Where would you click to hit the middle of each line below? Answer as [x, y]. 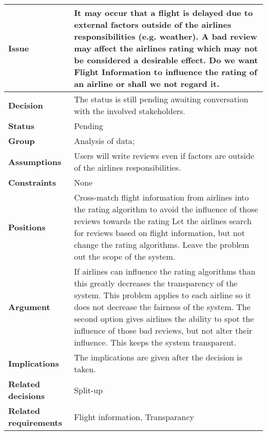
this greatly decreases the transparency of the [156, 283]
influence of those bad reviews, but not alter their [163, 330]
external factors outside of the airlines [153, 24]
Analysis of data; [104, 141]
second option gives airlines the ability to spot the [164, 319]
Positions [27, 227]
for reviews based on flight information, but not [159, 233]
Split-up [89, 390]
